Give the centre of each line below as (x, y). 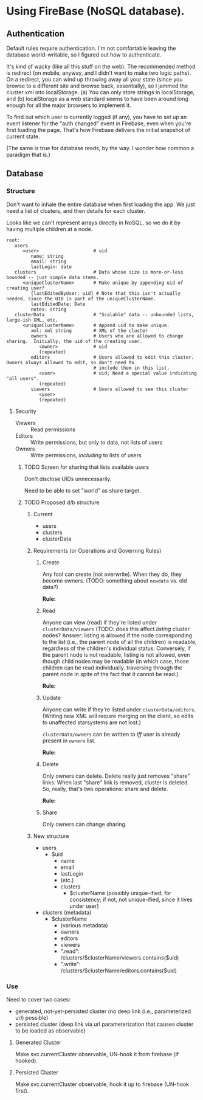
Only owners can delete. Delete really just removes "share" (116, 776)
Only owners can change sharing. (84, 824)
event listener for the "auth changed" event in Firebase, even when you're (99, 123)
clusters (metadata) (67, 912)
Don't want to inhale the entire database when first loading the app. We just (101, 204)
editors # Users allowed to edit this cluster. (112, 357)
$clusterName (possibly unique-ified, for (121, 893)
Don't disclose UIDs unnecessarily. (68, 479)
